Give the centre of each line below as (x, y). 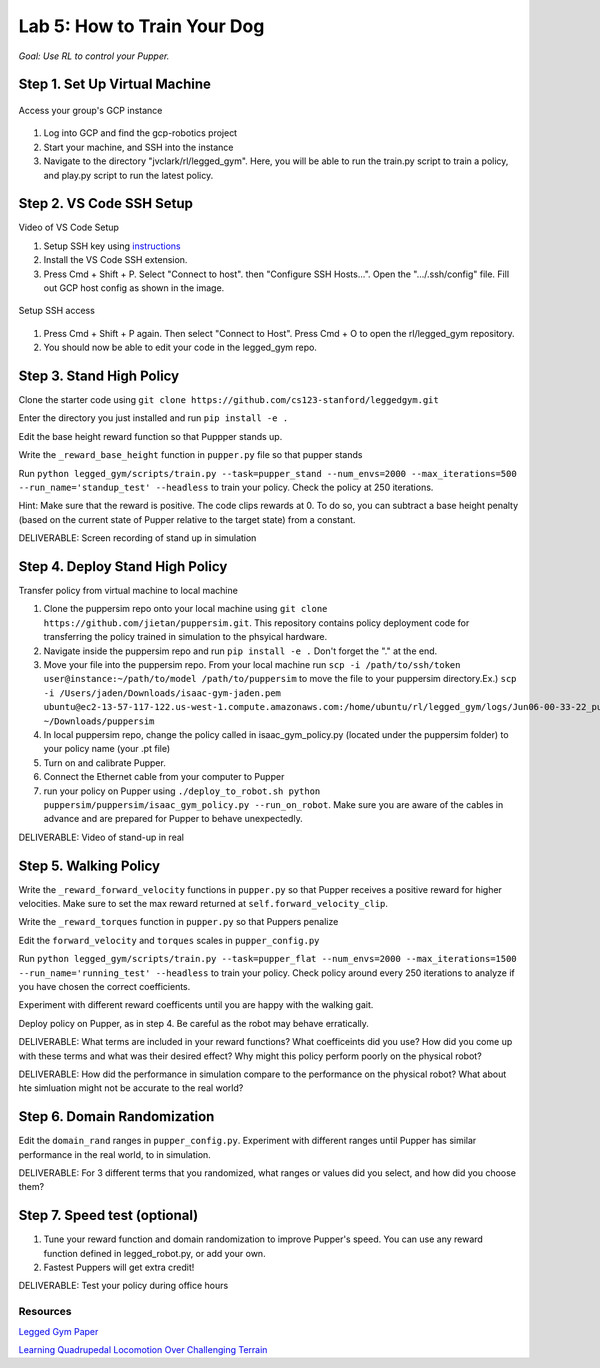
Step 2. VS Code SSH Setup (106, 203)
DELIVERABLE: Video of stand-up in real (101, 837)
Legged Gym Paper (58, 1331)
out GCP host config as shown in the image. (134, 287)
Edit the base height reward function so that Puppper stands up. (150, 436)
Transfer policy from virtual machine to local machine (128, 591)
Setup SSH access (56, 311)
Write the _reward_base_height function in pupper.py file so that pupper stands (190, 455)
